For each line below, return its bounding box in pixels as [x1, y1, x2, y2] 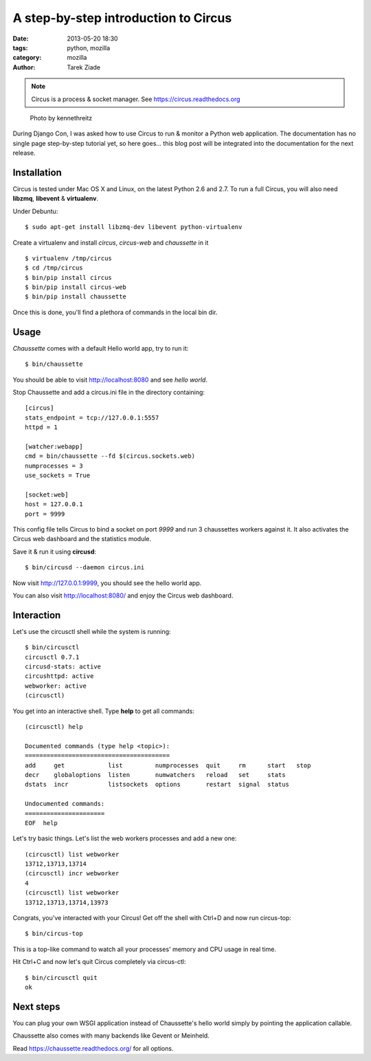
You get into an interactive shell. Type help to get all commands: [12, 707, 195, 715]
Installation [12, 166, 62, 178]
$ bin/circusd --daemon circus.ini [25, 564, 145, 571]
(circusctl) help [25, 723, 83, 731]
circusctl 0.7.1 [25, 653, 80, 661]
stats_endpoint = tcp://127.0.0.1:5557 [25, 413, 159, 422]
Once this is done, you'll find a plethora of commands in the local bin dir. [12, 308, 218, 316]
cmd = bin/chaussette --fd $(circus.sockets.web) [25, 452, 196, 460]
